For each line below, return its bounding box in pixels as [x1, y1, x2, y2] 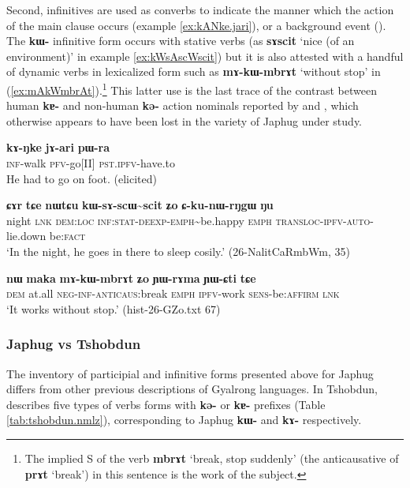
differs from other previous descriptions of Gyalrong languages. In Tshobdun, [6, 381, 378, 397]
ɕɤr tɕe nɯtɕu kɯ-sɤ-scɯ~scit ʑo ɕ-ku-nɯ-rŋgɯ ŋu [6, 197, 274, 213]
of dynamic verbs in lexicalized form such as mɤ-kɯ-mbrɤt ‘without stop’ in [6, 63, 381, 80]
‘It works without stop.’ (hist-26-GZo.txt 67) [6, 300, 221, 317]
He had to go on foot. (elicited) [6, 170, 157, 186]
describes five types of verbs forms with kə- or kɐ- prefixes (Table [6, 396, 326, 412]
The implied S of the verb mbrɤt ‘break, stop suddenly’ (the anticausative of [24, 449, 399, 466]
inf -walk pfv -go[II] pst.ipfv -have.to [6, 155, 175, 171]
